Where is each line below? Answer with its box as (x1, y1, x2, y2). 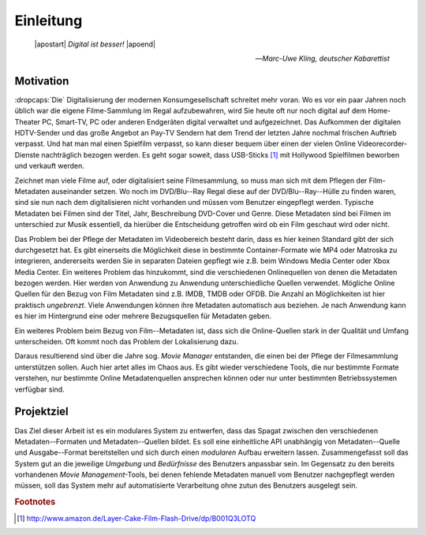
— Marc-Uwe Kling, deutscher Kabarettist (255, 54, 390, 63)
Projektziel (14, 405, 69, 418)
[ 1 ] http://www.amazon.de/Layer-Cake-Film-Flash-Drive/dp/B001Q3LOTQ (17, 513, 256, 523)
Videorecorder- (357, 139, 408, 149)
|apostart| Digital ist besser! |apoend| (34, 39, 156, 49)
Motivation (14, 74, 69, 87)
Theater (14, 117, 41, 126)
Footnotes (14, 496, 56, 507)
